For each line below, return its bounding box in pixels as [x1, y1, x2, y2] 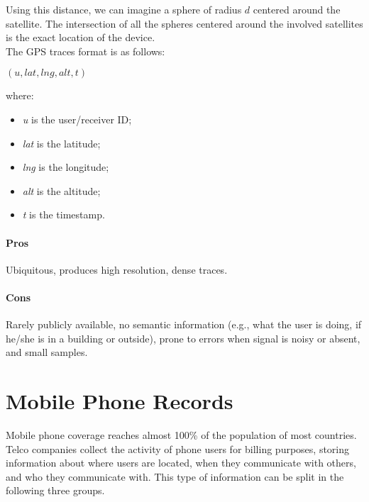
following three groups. [6, 483, 105, 498]
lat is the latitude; [22, 135, 101, 150]
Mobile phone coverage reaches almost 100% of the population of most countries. [6, 428, 357, 442]
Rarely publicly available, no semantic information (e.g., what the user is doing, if [6, 317, 362, 332]
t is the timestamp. [22, 207, 105, 222]
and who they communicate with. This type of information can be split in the [6, 469, 344, 484]
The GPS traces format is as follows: [6, 43, 165, 58]
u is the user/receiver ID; [22, 111, 132, 126]
